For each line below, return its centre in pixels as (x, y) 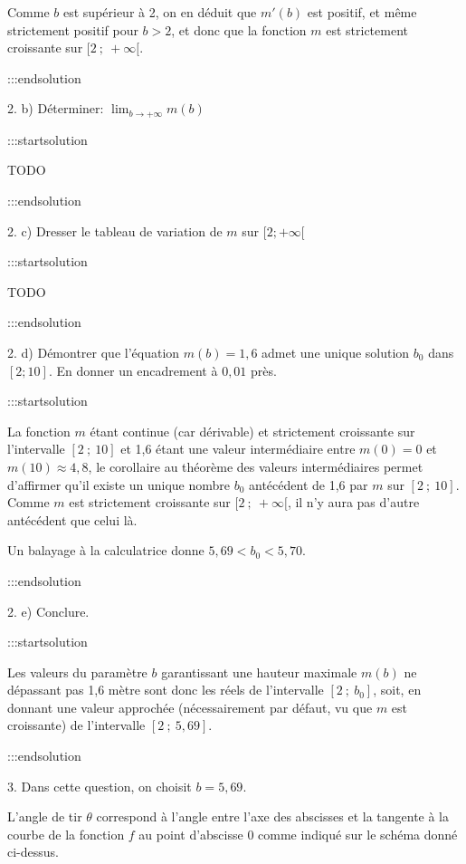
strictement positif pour (73, 29)
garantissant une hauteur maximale (259, 672)
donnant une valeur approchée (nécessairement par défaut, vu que (190, 707)
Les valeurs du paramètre (77, 672)
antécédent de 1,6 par (309, 484)
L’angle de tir (45, 816)
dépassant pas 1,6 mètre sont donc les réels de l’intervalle (166, 690)
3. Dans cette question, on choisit (100, 786)
